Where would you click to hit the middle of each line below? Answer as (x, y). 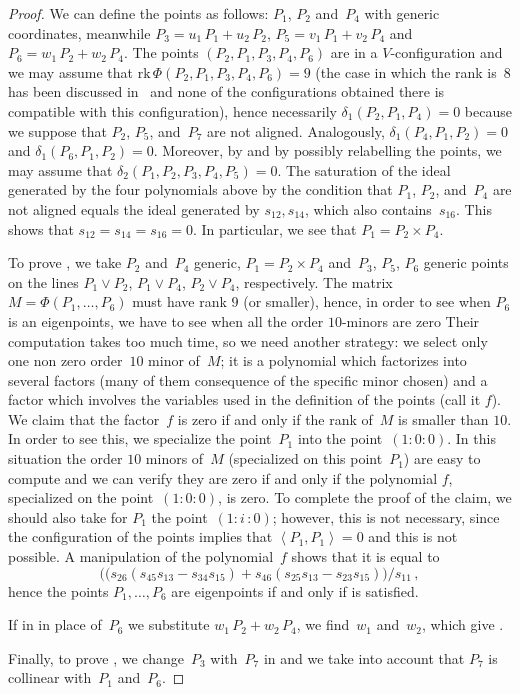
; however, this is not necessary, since (386, 516)
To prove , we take (65, 262)
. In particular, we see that (274, 228)
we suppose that (57, 130)
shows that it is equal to (365, 556)
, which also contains (368, 208)
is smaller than (443, 418)
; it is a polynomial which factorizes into (343, 360)
